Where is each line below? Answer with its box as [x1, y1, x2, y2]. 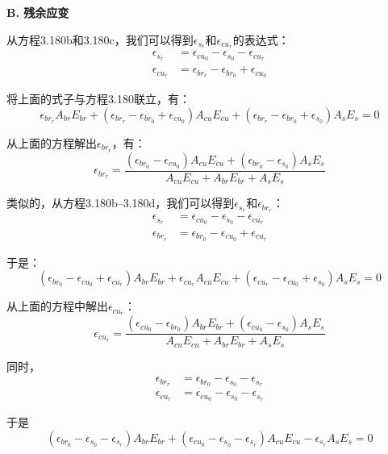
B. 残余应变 [6, 4, 69, 20]
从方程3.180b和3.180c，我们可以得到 [6, 31, 194, 48]
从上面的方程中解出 [6, 298, 108, 314]
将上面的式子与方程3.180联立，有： [6, 90, 190, 107]
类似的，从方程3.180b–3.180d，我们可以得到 [6, 194, 235, 211]
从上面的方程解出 [6, 134, 97, 151]
